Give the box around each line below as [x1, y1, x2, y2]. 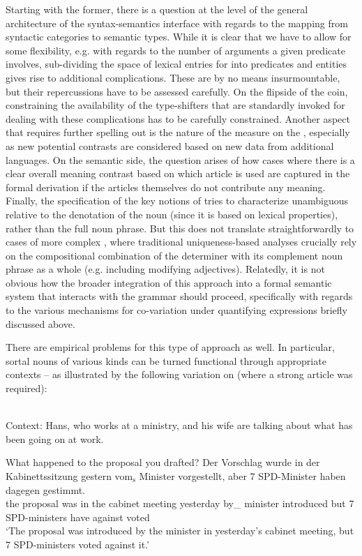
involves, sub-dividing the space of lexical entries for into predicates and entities [6, 57, 347, 71]
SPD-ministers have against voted [6, 509, 150, 524]
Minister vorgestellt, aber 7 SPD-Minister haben [139, 469, 346, 483]
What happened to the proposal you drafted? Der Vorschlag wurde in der [6, 455, 320, 469]
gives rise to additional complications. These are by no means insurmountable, [6, 70, 340, 84]
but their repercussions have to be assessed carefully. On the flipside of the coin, [6, 84, 348, 98]
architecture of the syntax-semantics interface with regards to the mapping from [6, 15, 348, 30]
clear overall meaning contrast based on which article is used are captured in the [6, 166, 350, 181]
